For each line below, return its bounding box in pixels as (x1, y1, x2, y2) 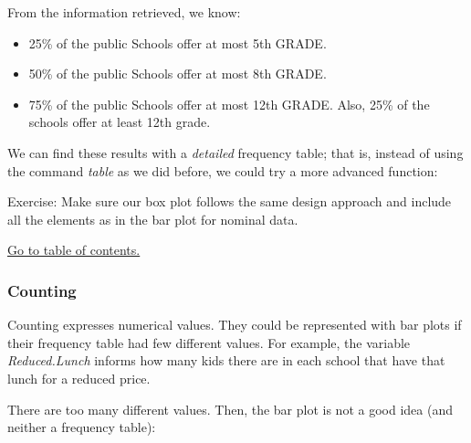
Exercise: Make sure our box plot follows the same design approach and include (7, 192, 452, 211)
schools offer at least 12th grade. (28, 112, 211, 132)
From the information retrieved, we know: (7, 3, 241, 21)
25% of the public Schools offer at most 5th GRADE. (28, 33, 327, 52)
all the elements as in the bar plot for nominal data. (7, 209, 298, 228)
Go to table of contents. (7, 240, 141, 259)
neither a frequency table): (7, 417, 156, 437)
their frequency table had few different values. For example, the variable (7, 332, 411, 352)
